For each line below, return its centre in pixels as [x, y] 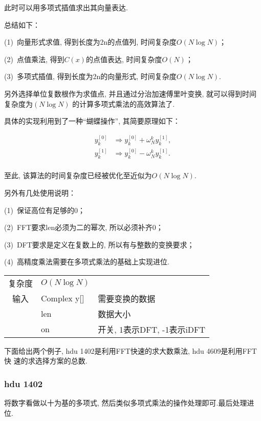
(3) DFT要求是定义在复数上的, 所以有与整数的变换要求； [99, 244]
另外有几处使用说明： [40, 192]
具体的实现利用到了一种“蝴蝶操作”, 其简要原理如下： [92, 121]
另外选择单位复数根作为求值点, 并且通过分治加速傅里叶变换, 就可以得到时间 [130, 93]
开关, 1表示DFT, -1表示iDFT [152, 329]
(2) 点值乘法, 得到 [34, 59]
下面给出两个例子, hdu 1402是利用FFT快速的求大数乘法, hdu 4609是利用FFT [130, 350]
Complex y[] [63, 298]
